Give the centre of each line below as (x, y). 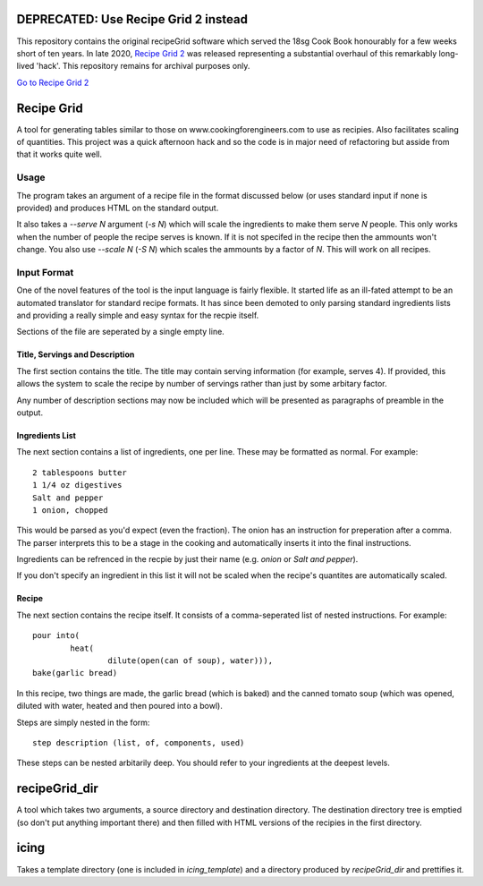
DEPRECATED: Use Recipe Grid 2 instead (132, 19)
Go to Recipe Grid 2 (53, 82)
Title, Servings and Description (76, 354)
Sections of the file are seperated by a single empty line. (121, 332)
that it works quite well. (59, 154)
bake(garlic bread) (75, 673)
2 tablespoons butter (80, 473)
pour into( (56, 636)
